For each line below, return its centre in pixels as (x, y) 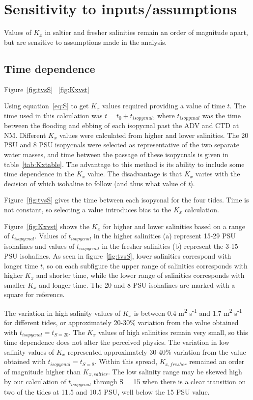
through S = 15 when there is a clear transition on (170, 382)
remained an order (217, 361)
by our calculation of (35, 382)
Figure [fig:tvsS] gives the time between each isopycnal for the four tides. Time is (126, 200)
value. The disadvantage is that (135, 174)
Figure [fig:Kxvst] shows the (47, 226)
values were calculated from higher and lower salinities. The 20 (154, 135)
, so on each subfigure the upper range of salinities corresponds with (145, 265)
